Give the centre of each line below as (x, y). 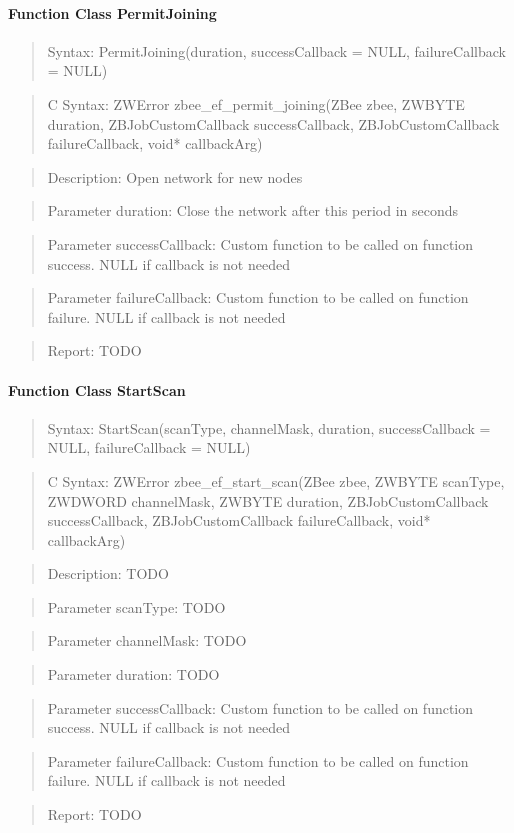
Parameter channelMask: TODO (147, 640)
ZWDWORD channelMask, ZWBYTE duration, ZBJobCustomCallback (268, 500)
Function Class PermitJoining (112, 12)
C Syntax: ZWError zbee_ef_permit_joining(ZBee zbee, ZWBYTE (256, 103)
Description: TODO (108, 573)
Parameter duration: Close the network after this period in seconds (253, 210)
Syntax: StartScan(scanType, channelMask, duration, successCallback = (269, 427)
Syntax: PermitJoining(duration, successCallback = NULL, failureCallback (276, 50)
